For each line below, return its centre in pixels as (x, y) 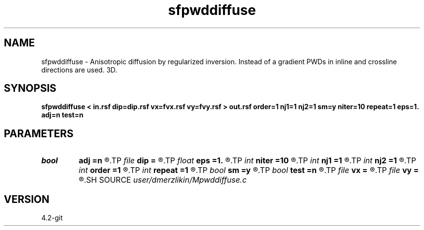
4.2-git (52, 218)
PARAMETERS (39, 133)
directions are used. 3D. (79, 70)
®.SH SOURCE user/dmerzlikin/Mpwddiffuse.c (163, 180)
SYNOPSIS (30, 88)
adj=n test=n (62, 115)
